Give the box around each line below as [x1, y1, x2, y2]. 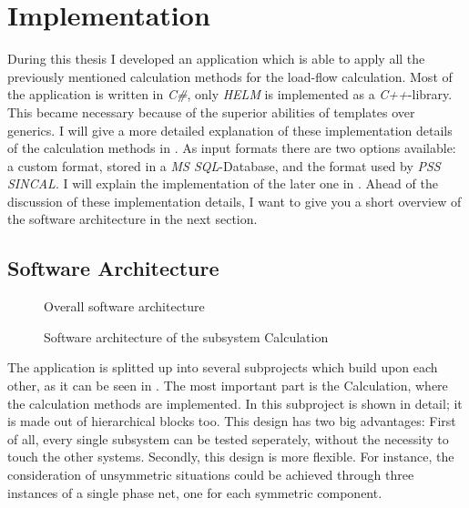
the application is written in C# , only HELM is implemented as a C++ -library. [7, 85, 453, 104]
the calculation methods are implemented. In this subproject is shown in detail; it [7, 393, 463, 412]
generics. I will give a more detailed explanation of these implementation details [7, 120, 453, 139]
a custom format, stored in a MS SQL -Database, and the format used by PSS [7, 156, 441, 175]
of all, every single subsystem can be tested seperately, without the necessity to [7, 429, 449, 448]
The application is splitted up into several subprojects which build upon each [7, 358, 438, 377]
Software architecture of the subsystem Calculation [44, 327, 329, 346]
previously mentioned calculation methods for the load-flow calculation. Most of [7, 66, 453, 86]
